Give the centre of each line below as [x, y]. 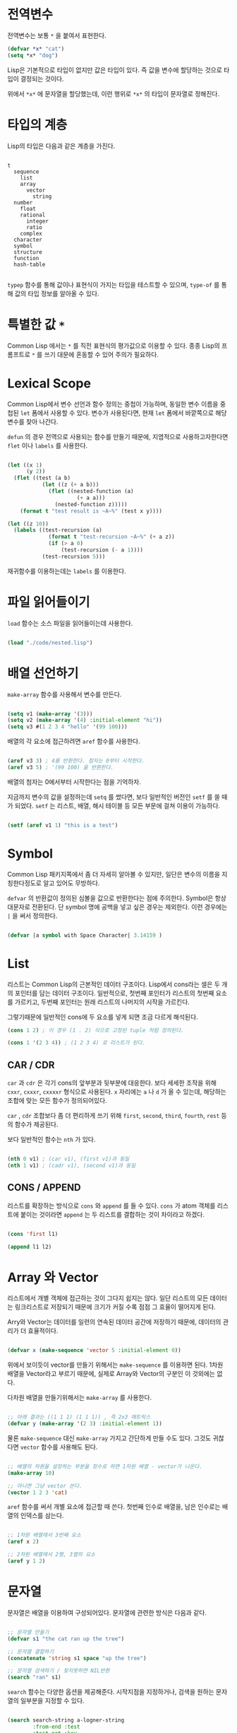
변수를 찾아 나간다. [33, 421]
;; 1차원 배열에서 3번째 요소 [44, 1535]
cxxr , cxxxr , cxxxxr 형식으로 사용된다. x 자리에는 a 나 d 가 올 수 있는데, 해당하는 [117, 1092]
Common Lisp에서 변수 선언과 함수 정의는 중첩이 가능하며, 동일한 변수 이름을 [113, 404]
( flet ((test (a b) [42, 478]
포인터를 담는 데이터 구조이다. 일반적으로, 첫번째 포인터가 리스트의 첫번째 [114, 993]
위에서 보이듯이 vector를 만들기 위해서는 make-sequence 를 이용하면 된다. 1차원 [115, 1365]
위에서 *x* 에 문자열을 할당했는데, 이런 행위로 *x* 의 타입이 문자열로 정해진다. [114, 93]
